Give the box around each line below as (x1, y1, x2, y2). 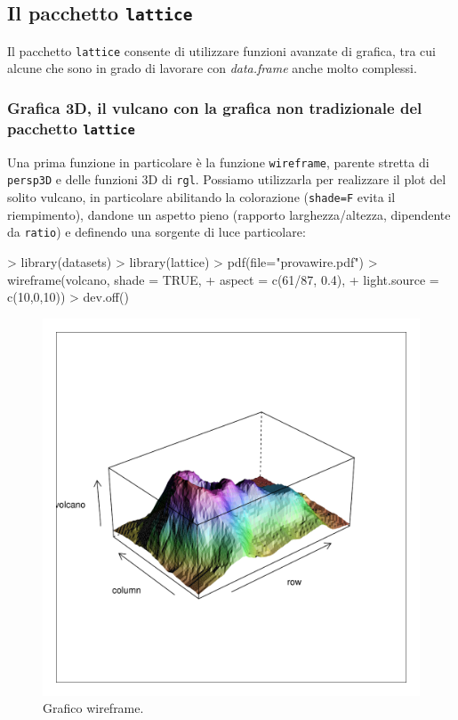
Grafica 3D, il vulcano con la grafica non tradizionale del (7, 96, 422, 118)
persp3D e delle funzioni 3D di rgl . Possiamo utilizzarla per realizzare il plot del (7, 170, 446, 189)
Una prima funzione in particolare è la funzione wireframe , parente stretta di (7, 152, 430, 171)
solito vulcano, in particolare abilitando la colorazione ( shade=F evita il (7, 188, 396, 206)
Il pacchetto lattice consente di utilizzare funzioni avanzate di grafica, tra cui (7, 41, 436, 60)
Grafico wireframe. (43, 699, 144, 717)
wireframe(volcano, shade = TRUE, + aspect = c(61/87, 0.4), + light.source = (7, 270, 439, 288)
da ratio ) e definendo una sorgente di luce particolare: (7, 222, 306, 241)
